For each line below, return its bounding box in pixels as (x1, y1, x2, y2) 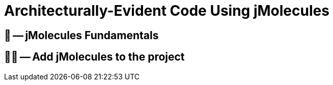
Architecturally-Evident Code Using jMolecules (4, 2, 329, 19)
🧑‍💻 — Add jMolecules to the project (4, 50, 185, 64)
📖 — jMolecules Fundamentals (4, 29, 159, 42)
